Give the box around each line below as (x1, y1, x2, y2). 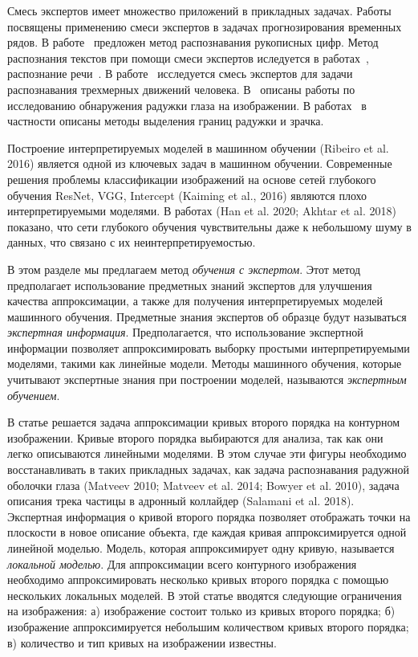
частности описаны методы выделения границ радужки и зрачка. (7, 112, 324, 129)
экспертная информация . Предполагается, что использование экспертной (7, 324, 363, 341)
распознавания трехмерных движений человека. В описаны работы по (7, 80, 355, 97)
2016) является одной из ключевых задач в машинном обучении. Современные (7, 155, 392, 172)
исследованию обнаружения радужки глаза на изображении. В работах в (7, 96, 367, 113)
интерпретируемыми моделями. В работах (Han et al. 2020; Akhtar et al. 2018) (7, 202, 397, 219)
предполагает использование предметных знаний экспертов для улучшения (7, 276, 372, 293)
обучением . (7, 386, 60, 403)
